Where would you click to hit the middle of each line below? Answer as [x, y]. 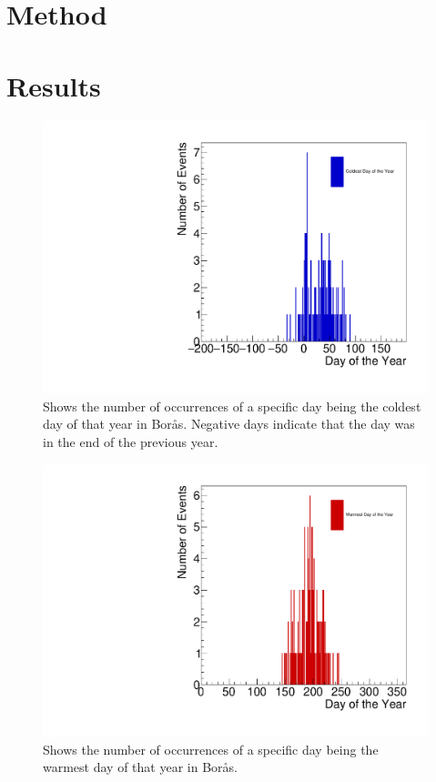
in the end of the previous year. [131, 441]
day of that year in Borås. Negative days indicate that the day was [229, 424]
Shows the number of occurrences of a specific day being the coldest [232, 406]
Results [54, 85]
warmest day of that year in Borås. [140, 767]
